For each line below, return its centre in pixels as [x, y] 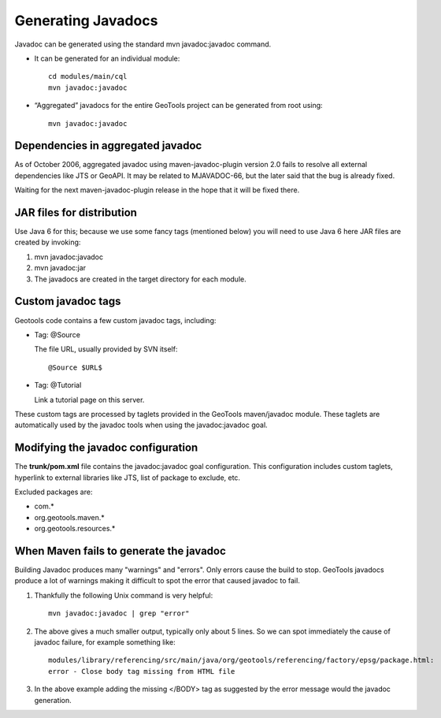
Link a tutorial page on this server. [89, 400]
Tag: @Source [57, 334]
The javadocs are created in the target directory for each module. [141, 279]
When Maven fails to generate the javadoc [120, 551]
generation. [53, 700]
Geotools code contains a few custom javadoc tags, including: [115, 320]
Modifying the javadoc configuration [106, 448]
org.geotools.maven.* [70, 517]
